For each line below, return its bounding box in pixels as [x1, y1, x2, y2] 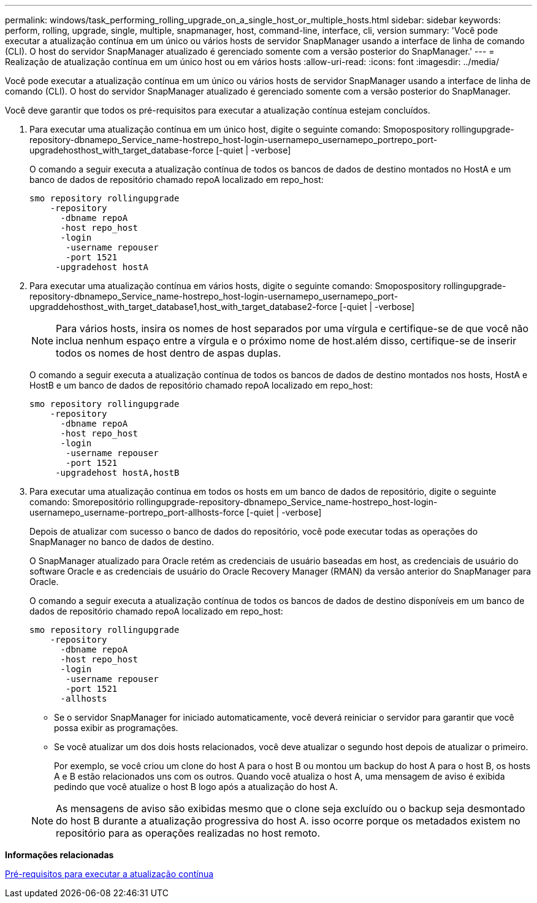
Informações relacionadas [5, 850, 114, 860]
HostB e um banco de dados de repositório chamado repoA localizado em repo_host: [29, 380, 373, 390]
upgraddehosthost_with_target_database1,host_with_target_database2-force [29, 301, 338, 312]
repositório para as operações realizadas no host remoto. [56, 827, 321, 839]
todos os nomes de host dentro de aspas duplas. [56, 347, 281, 359]
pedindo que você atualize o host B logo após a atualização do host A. [54, 781, 338, 792]
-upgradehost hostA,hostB [55, 468, 180, 478]
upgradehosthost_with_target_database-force [29, 145, 214, 155]
